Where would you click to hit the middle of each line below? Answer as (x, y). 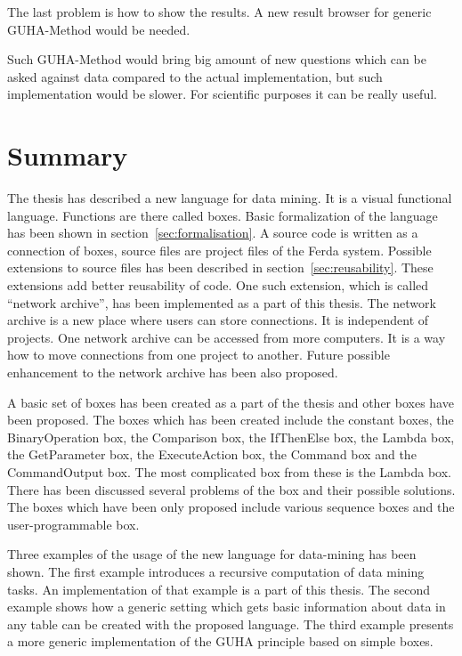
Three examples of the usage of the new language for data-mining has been (212, 554)
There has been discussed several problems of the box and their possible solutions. (231, 489)
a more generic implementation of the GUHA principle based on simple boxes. (220, 641)
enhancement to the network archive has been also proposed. (173, 373)
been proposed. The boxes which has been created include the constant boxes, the (231, 420)
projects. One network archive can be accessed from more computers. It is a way (227, 337)
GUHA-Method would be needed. (99, 29)
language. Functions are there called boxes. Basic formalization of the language (223, 215)
